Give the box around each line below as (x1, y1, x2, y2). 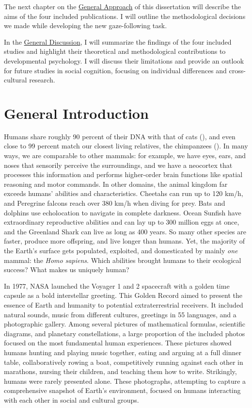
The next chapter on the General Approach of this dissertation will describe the (4, 1, 241, 11)
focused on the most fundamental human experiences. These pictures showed (4, 338, 232, 348)
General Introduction (4, 103, 149, 123)
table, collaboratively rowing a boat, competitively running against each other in (4, 357, 243, 367)
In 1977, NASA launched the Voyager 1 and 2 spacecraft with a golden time (4, 280, 230, 291)
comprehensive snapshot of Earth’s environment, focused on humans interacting (4, 385, 241, 395)
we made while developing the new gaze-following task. (4, 20, 167, 31)
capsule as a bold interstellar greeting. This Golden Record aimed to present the (4, 290, 243, 300)
